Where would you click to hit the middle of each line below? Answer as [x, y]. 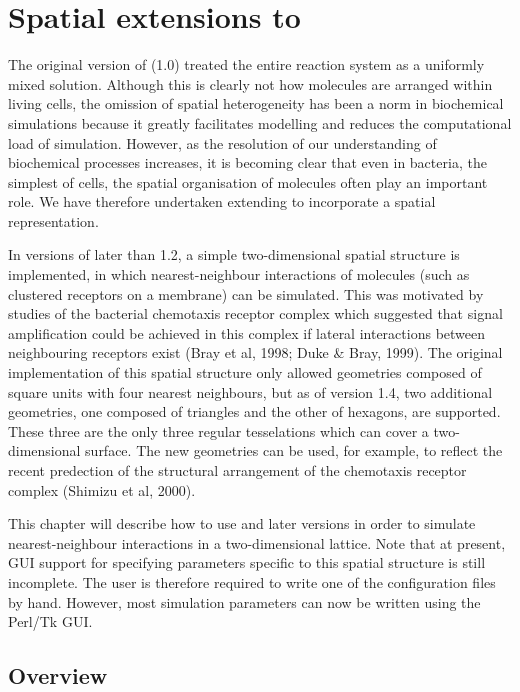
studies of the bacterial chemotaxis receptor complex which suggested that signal [255, 313]
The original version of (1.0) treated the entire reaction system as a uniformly [246, 64]
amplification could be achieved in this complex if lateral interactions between [247, 332]
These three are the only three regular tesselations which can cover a [218, 430]
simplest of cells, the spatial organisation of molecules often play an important [248, 181]
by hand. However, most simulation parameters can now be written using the [244, 601]
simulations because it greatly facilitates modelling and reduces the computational [260, 122]
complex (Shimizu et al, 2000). [102, 489]
